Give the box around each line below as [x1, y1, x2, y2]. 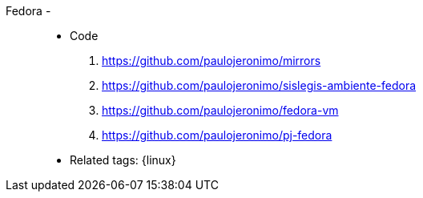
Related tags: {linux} [70, 153, 176, 167]
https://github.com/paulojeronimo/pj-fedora [102, 128, 332, 142]
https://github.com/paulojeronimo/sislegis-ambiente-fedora [102, 79, 417, 92]
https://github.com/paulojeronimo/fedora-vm [102, 103, 339, 117]
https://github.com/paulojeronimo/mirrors [102, 54, 321, 67]
